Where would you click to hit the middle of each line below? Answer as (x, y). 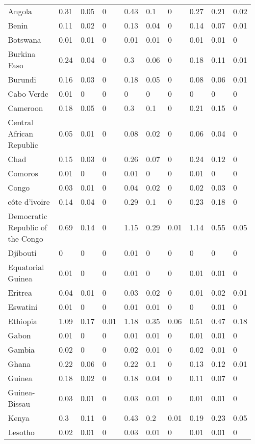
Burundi (22, 79)
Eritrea (20, 292)
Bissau (19, 403)
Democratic (28, 216)
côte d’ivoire (29, 202)
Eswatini (23, 307)
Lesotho (21, 432)
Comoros (23, 173)
